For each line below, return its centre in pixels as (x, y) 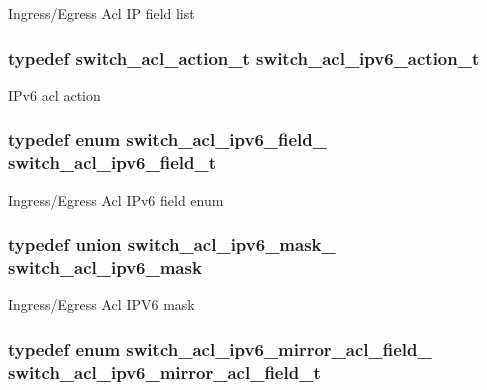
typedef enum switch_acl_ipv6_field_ (168, 139)
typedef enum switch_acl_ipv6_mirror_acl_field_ (220, 348)
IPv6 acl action (54, 94)
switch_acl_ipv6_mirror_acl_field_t (164, 371)
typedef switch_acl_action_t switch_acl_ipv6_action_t (244, 57)
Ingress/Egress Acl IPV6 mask (101, 304)
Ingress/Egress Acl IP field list (101, 13)
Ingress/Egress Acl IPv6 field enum (116, 199)
